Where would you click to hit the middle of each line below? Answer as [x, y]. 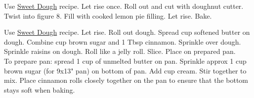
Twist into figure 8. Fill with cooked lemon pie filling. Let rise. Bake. [108, 15]
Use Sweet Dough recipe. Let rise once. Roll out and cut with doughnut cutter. [124, 6]
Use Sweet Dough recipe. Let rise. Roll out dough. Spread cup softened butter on [127, 32]
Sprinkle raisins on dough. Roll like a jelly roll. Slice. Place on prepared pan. [120, 51]
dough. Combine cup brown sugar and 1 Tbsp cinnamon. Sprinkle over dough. [123, 41]
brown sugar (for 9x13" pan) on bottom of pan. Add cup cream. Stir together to [125, 70]
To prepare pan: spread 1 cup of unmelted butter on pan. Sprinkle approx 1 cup [125, 61]
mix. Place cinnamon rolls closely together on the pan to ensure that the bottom [126, 80]
